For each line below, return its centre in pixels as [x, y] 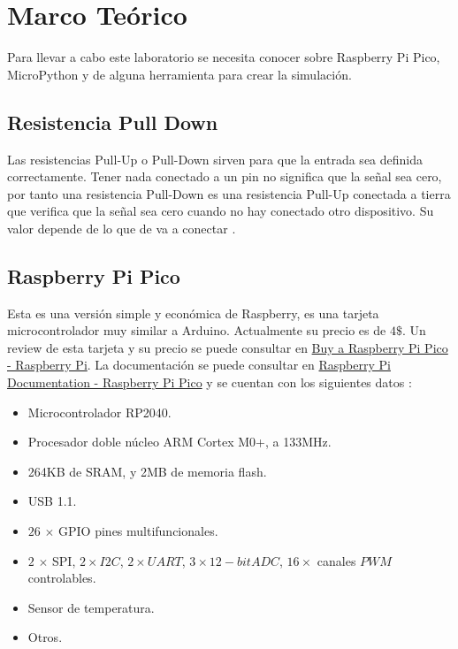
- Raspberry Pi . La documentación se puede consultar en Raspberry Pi [199, 365]
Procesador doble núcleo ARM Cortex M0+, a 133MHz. [179, 442]
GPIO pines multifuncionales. [138, 531]
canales [336, 560]
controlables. [62, 578]
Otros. [45, 637]
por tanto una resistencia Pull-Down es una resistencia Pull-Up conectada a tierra [229, 193]
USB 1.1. [52, 501]
